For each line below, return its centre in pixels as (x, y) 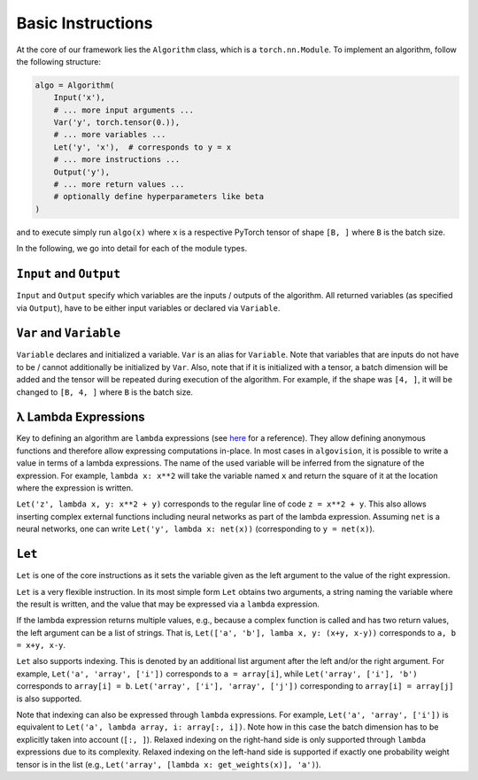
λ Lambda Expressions (81, 417)
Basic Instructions (85, 23)
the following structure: (59, 61)
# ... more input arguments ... (124, 110)
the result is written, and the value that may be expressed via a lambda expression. (168, 604)
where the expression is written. (75, 488)
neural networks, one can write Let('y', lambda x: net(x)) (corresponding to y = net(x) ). (196, 529)
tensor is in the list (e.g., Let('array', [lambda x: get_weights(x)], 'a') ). (169, 764)
